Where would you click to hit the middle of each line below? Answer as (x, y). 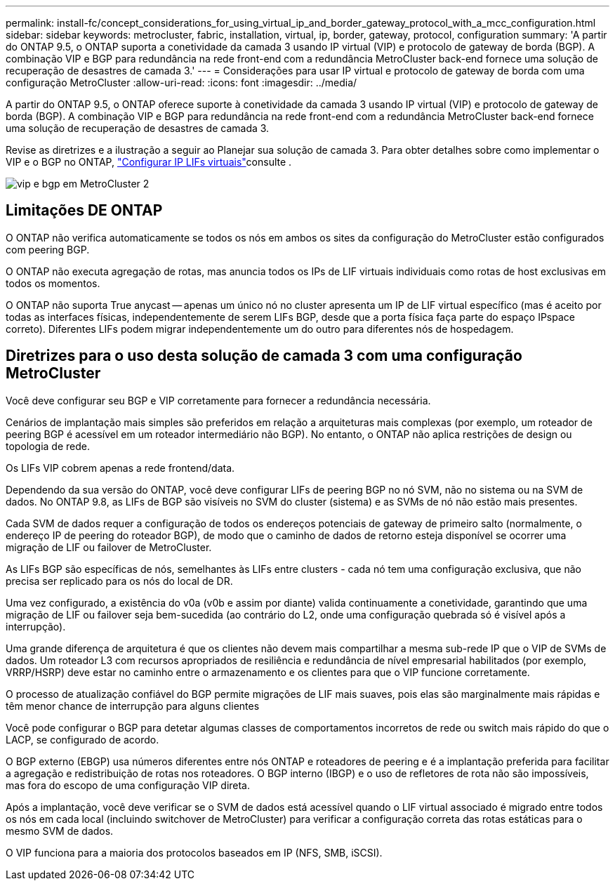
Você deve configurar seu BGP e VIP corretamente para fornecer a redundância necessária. (218, 400)
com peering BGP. (48, 249)
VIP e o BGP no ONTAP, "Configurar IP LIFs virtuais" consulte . (149, 162)
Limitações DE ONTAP (84, 211)
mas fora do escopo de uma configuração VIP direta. (128, 785)
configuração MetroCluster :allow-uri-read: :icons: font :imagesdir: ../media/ (181, 82)
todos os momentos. (53, 283)
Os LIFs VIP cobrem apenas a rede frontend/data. (120, 468)
